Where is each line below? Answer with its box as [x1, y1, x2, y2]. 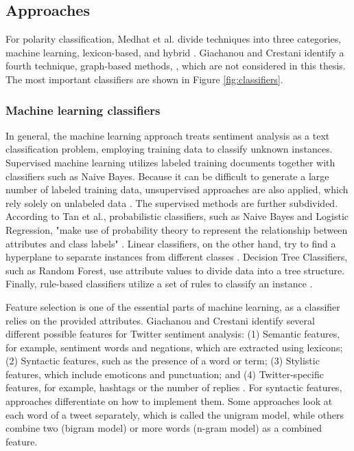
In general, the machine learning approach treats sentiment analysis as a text [5, 128, 330, 142]
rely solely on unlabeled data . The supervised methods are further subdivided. [5, 195, 338, 210]
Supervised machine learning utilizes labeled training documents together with [5, 155, 335, 169]
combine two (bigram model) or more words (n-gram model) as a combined [5, 421, 322, 435]
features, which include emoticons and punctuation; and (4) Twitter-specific [5, 366, 324, 381]
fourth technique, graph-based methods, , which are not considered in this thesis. [5, 58, 346, 73]
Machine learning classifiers [5, 101, 161, 118]
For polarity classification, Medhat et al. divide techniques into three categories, [5, 32, 342, 46]
